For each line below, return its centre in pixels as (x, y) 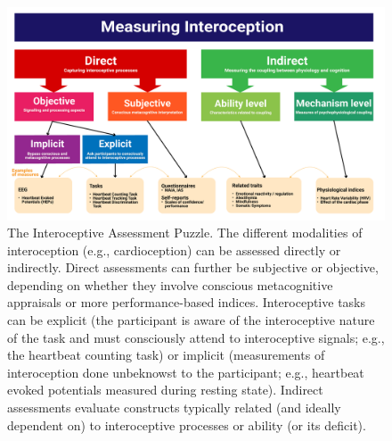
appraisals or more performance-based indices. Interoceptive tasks (187, 302)
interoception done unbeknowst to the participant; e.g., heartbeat (186, 372)
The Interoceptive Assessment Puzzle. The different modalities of (185, 233)
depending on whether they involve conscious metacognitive (170, 284)
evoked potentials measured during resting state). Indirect (165, 390)
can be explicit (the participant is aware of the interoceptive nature (191, 320)
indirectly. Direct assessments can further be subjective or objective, (193, 267)
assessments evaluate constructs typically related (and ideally (174, 408)
